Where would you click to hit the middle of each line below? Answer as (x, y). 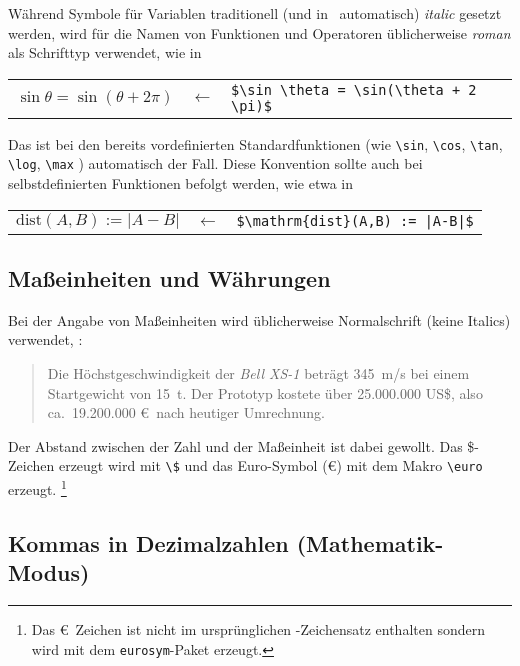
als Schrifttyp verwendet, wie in (105, 52)
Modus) (49, 572)
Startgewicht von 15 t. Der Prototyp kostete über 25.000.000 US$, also (265, 392)
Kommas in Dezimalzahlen (148, 542)
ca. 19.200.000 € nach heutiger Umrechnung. (186, 412)
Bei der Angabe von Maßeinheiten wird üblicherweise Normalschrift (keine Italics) (259, 319)
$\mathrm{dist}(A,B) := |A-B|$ (355, 221)
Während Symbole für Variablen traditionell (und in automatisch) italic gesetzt (255, 13)
